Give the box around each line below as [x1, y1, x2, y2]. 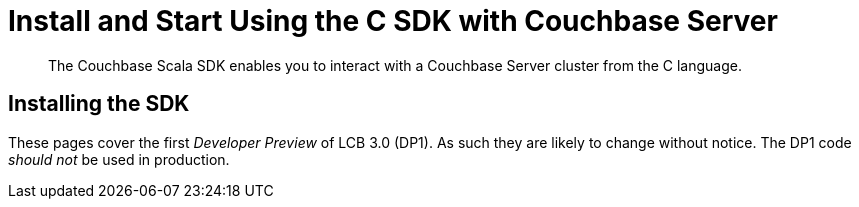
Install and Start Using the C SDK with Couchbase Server [8, 4, 778, 38]
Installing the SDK [8, 91, 190, 117]
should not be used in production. [8, 150, 230, 168]
